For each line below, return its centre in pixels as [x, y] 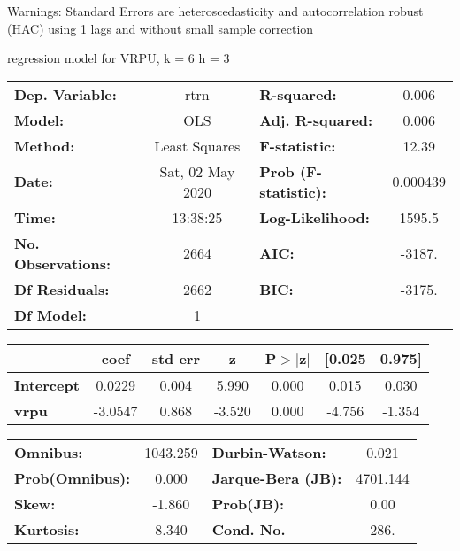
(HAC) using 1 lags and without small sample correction [161, 28]
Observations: [63, 263]
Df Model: [50, 314]
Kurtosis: [47, 529]
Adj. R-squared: [316, 120]
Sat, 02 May [197, 171]
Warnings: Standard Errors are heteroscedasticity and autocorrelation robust [215, 11]
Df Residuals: [62, 289]
